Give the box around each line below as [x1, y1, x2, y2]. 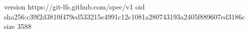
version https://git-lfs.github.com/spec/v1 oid [4, 1, 145, 11]
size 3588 [4, 21, 31, 31]
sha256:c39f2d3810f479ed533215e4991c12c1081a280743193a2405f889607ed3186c [4, 11, 245, 21]
